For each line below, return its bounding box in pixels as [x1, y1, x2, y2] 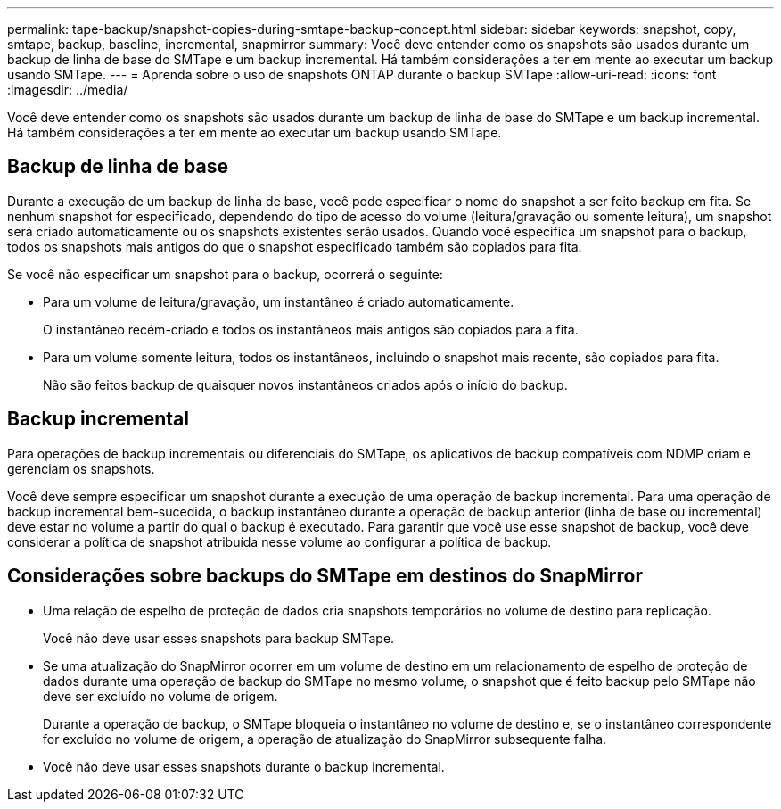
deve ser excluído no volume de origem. [43, 688, 278, 704]
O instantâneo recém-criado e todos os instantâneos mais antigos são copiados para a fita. [43, 321, 579, 337]
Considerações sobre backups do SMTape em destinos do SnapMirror [7, 565, 644, 588]
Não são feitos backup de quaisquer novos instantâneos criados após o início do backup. [43, 376, 568, 392]
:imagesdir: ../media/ [7, 82, 128, 97]
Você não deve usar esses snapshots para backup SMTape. [43, 630, 395, 646]
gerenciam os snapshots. [7, 460, 155, 476]
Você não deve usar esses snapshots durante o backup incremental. [43, 758, 445, 774]
